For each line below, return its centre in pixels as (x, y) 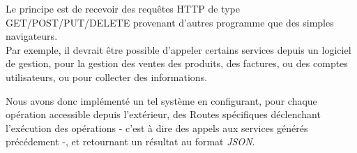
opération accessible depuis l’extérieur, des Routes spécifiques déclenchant (163, 114)
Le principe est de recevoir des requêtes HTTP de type (123, 8)
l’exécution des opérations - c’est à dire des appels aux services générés (157, 127)
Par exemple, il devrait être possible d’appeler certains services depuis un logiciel (178, 49)
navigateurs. (32, 36)
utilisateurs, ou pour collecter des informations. (107, 76)
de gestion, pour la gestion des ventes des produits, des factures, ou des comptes (177, 63)
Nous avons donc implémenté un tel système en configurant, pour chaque (161, 100)
